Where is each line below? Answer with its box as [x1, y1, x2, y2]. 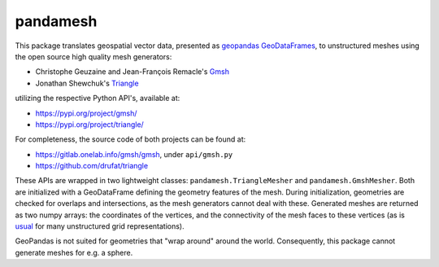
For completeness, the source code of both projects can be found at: [15, 134, 246, 144]
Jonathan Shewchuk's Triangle [35, 78, 139, 88]
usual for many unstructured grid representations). [15, 221, 185, 231]
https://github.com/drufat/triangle [35, 161, 149, 171]
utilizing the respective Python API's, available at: [15, 94, 180, 103]
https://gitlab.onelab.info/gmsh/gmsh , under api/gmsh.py [35, 149, 233, 159]
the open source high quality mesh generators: [15, 51, 172, 61]
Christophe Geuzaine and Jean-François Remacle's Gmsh [35, 67, 229, 77]
